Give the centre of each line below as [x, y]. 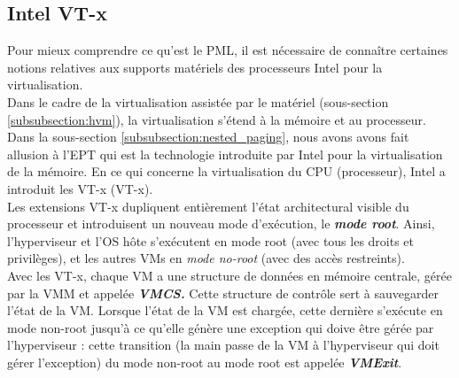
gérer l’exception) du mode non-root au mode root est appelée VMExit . [205, 362]
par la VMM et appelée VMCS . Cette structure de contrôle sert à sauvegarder [223, 293]
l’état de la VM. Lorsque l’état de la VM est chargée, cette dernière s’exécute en [225, 310]
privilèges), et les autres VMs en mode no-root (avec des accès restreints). [206, 258]
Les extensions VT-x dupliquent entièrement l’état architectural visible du [208, 206]
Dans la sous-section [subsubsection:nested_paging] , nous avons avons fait [208, 137]
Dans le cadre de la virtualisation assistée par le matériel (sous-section [198, 101]
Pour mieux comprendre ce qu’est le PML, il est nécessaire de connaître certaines [228, 50]
